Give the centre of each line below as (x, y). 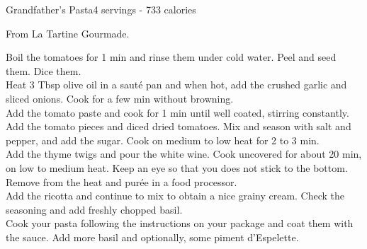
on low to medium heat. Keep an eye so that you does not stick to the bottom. (177, 167)
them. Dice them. (44, 70)
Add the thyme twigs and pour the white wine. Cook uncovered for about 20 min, (184, 154)
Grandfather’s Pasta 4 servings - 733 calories (101, 9)
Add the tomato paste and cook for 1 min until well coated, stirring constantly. (177, 112)
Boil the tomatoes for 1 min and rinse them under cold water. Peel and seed (171, 57)
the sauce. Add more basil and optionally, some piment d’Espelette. (152, 237)
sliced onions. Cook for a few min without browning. (120, 98)
